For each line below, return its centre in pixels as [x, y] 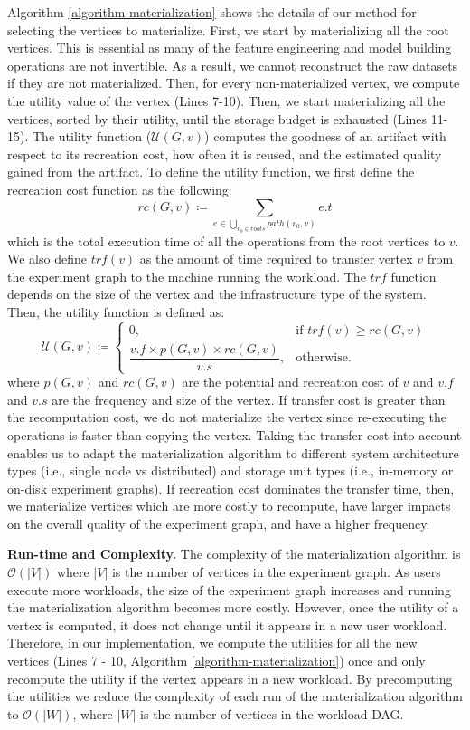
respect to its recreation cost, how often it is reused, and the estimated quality [225, 154]
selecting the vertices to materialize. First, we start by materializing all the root [228, 29]
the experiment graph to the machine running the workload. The [187, 276]
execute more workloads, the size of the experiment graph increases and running [229, 589]
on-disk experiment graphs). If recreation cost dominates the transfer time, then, [231, 488]
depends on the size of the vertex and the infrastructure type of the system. [217, 294]
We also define [47, 259]
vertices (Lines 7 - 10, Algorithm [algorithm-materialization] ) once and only [216, 661]
